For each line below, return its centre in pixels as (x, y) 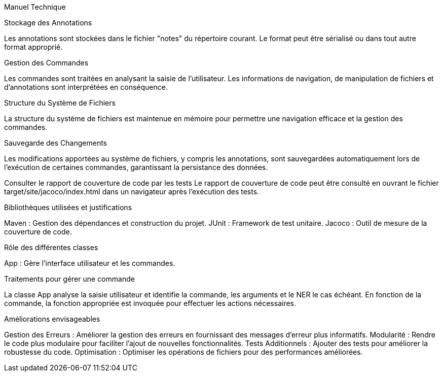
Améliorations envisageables (52, 319)
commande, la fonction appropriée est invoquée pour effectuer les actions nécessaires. (150, 303)
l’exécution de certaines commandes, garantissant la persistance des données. (136, 167)
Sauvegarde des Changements (56, 143)
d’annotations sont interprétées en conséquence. (86, 87)
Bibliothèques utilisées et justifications (68, 207)
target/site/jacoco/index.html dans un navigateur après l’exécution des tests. (132, 192)
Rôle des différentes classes (51, 247)
